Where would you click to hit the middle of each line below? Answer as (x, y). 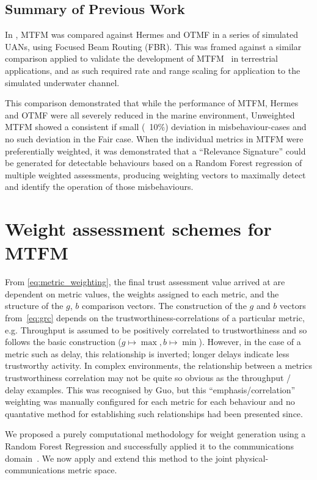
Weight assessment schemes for (138, 229)
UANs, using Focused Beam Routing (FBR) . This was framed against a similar (153, 46)
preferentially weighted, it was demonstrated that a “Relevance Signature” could (155, 151)
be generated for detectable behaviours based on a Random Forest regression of (154, 163)
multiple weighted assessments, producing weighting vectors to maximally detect (155, 174)
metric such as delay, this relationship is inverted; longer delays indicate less (147, 353)
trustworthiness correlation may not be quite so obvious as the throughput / (148, 377)
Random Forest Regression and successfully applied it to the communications (149, 445)
